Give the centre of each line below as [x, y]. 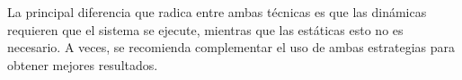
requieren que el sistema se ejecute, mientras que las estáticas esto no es [205, 29]
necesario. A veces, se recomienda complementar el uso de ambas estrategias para [231, 47]
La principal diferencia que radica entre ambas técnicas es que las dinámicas [217, 12]
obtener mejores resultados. [83, 64]
